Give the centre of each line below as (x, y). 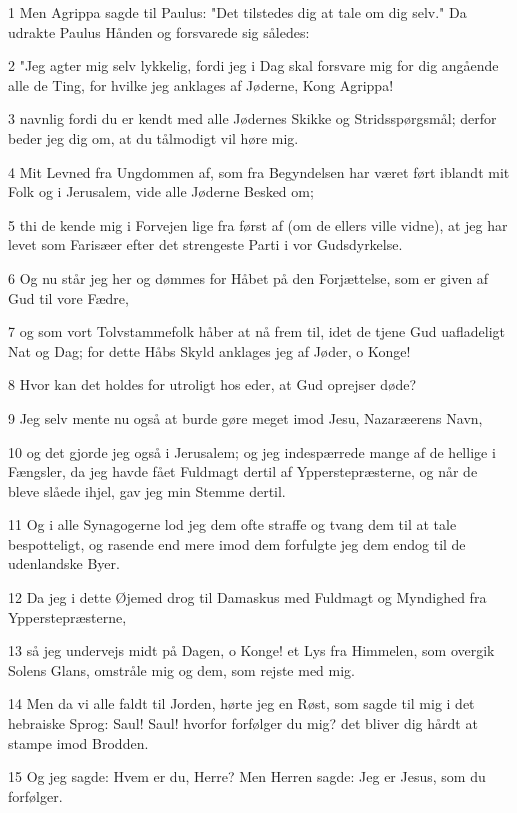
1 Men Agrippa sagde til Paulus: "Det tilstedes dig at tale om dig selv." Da (237, 12)
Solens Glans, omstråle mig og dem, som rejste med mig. (182, 669)
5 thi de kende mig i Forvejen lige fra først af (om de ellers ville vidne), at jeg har (258, 224)
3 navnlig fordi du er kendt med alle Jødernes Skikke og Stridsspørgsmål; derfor (252, 118)
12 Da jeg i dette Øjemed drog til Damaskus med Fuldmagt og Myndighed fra (247, 597)
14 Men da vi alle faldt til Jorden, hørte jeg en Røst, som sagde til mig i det (241, 703)
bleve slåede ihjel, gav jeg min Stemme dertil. (147, 490)
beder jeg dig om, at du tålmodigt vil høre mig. (153, 137)
